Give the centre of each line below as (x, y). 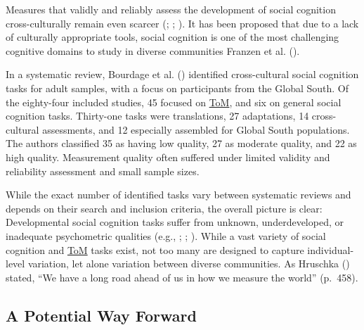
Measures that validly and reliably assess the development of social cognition (171, 9)
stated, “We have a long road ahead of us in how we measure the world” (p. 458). (182, 277)
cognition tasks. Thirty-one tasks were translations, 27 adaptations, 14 (157, 116)
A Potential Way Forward (101, 315)
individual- (331, 249)
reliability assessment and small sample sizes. (103, 171)
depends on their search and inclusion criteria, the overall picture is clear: (164, 208)
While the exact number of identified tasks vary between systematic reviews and (178, 195)
